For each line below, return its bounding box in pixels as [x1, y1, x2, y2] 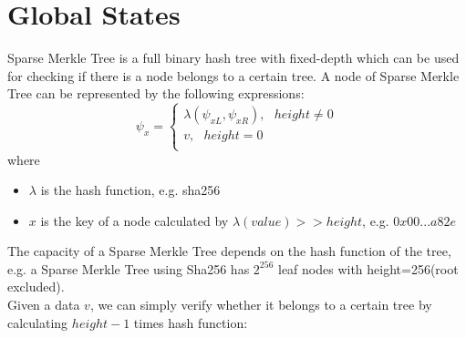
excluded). [7, 277, 65, 296]
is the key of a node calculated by [40, 210, 229, 230]
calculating [7, 312, 68, 332]
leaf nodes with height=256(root [277, 259, 459, 278]
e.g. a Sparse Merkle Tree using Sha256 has [7, 259, 250, 278]
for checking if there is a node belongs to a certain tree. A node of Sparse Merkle [7, 66, 460, 85]
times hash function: [133, 312, 248, 332]
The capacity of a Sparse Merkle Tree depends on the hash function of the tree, [7, 241, 451, 261]
